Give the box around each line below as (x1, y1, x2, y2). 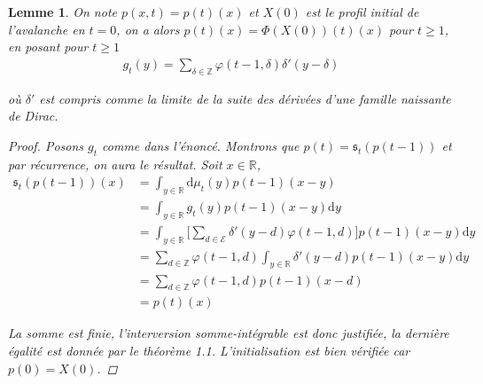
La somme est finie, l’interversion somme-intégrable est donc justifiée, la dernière (8, 324, 449, 342)
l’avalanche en (8, 20, 85, 38)
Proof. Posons (8, 136, 84, 154)
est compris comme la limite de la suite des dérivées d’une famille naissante (39, 89, 451, 107)
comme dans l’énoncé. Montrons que (102, 136, 300, 154)
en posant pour (8, 37, 89, 56)
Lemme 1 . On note (8, 3, 117, 20)
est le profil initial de (305, 3, 419, 20)
